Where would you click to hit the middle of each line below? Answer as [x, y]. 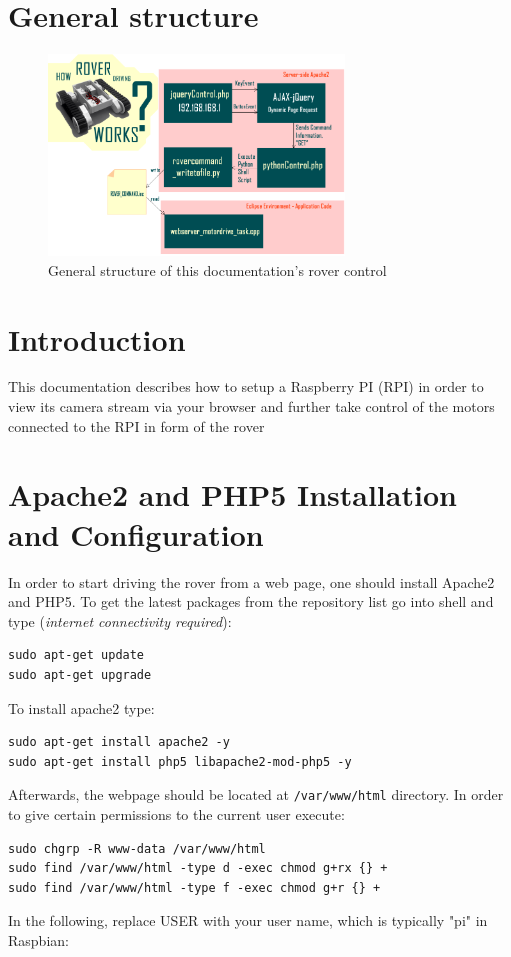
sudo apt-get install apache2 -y [119, 742]
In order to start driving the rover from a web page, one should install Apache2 [251, 581]
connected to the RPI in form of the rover [136, 425]
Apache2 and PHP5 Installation [232, 494]
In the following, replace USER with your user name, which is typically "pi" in [248, 920]
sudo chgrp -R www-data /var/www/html [137, 848]
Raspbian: [38, 939]
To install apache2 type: [81, 707]
